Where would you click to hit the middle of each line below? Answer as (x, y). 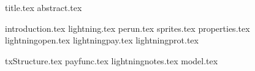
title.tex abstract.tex (44, 7)
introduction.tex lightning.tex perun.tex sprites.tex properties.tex (128, 28)
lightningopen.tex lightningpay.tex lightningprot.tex (102, 40)
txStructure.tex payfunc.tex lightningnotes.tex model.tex (112, 60)
